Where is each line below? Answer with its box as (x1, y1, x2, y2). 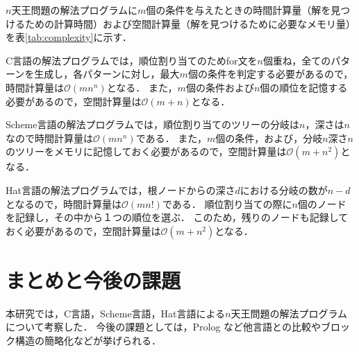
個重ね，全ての (262, 53, 331, 67)
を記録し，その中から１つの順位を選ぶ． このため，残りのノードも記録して (6, 210, 349, 225)
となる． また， (106, 80, 178, 94)
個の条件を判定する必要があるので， (187, 67, 353, 81)
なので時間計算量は (6, 130, 93, 145)
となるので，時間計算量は (6, 196, 122, 211)
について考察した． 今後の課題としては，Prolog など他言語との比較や (6, 319, 321, 334)
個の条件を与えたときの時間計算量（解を (146, 3, 331, 17)
